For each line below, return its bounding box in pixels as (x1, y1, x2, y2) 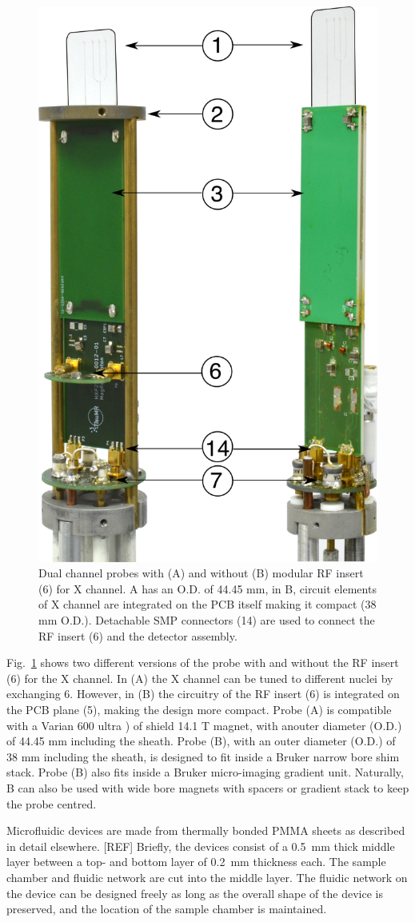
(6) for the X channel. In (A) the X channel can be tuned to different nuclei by (6, 669, 393, 686)
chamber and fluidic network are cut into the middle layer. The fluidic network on (6, 868, 408, 885)
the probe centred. (6, 795, 97, 812)
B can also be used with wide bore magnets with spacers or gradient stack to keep (6, 779, 409, 796)
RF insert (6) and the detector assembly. (38, 627, 237, 644)
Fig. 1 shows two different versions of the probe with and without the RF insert (6, 654, 399, 671)
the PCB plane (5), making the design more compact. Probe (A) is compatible (6, 701, 392, 718)
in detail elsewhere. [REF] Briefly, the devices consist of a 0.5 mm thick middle (6, 837, 395, 854)
